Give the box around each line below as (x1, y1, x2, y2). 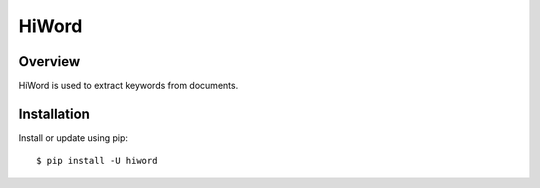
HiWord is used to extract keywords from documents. (18, 80, 239, 92)
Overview (18, 53, 81, 70)
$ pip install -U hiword (36, 155, 158, 167)
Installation (18, 105, 90, 122)
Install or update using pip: (18, 131, 129, 144)
